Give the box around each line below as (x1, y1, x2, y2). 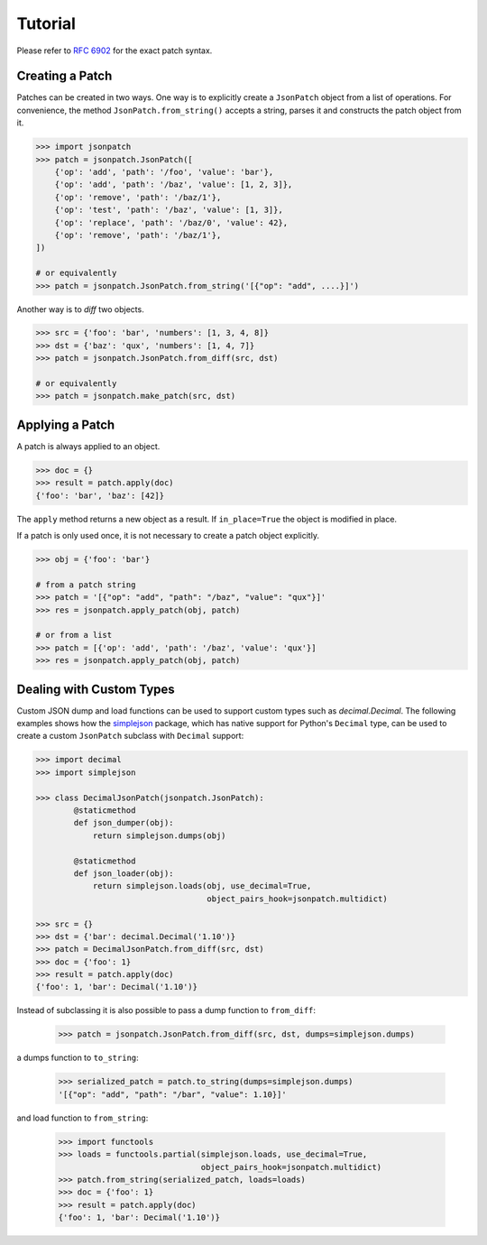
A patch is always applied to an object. (16, 440, 161, 451)
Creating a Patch (16, 69, 113, 84)
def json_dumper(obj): (73, 817, 175, 828)
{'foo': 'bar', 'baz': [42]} (35, 490, 165, 501)
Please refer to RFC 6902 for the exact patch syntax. (16, 45, 213, 56)
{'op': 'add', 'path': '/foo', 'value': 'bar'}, (54, 167, 274, 177)
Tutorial (16, 14, 77, 33)
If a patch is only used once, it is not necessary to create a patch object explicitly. (16, 530, 320, 541)
